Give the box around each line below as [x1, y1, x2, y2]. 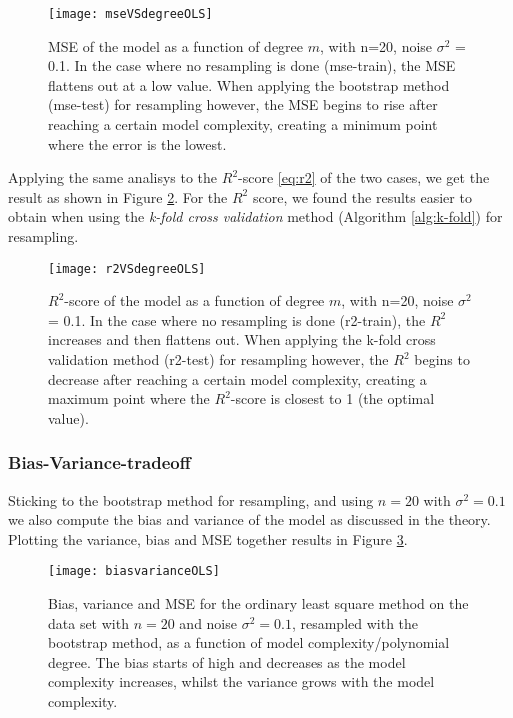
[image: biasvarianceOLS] [48, 564, 220, 579]
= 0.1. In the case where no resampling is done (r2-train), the [48, 309, 426, 330]
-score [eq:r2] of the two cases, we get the [238, 167, 490, 188]
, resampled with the [291, 612, 419, 633]
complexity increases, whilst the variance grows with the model [48, 671, 435, 692]
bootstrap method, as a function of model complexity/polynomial [48, 632, 450, 653]
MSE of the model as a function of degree [48, 35, 304, 56]
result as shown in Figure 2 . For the [8, 186, 228, 207]
